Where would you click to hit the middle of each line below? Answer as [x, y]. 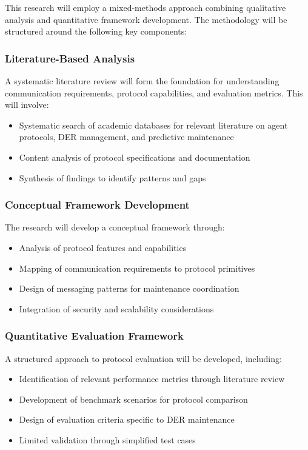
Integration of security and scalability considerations [116, 308]
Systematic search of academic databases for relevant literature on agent [153, 125]
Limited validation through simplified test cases [107, 439]
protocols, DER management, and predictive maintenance [126, 137]
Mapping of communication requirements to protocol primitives [137, 268]
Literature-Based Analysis [70, 58]
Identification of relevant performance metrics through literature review [152, 379]
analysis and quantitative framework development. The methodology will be [146, 19]
